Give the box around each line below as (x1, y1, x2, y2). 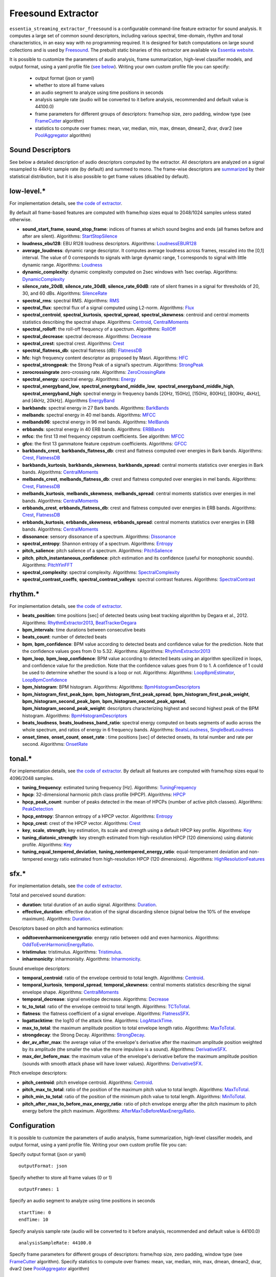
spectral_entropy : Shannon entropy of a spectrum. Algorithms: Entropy (22, 540, 173, 547)
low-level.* (9, 186, 46, 195)
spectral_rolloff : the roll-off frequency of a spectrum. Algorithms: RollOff (22, 326, 176, 332)
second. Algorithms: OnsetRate (22, 741, 88, 747)
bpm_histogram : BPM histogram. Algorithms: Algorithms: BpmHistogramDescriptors (22, 684, 200, 690)
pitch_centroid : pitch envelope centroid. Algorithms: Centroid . (22, 1079, 153, 1085)
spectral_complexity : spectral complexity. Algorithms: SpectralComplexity (22, 569, 180, 575)
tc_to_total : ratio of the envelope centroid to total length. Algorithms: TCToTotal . (22, 1003, 191, 1009)
